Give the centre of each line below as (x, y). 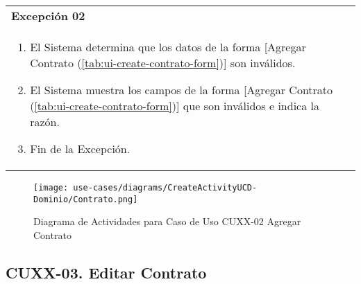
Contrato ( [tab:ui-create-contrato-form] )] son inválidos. (163, 63)
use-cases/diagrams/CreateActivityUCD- (165, 188)
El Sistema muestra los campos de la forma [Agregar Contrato (182, 90)
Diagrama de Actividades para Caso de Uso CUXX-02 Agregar (167, 221)
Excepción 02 (48, 16)
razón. (45, 122)
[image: (51, 188)
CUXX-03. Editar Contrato (106, 272)
